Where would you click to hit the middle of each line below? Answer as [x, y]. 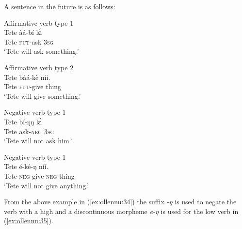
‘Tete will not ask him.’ [38, 141]
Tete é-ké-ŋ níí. [26, 166]
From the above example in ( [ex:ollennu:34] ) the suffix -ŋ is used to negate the [120, 202]
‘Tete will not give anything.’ [47, 185]
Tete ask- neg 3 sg [29, 131]
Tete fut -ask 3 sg [29, 41]
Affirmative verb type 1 [39, 23]
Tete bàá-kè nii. [27, 77]
